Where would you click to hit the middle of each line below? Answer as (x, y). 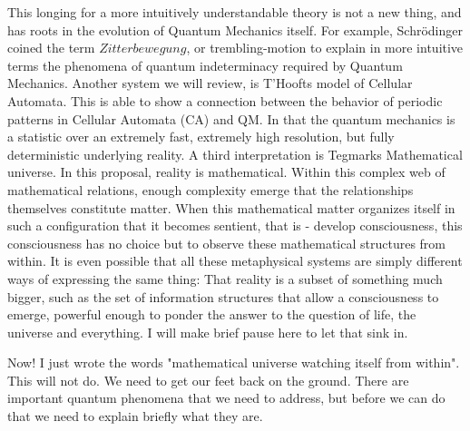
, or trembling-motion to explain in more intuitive (325, 48)
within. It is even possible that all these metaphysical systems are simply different (235, 261)
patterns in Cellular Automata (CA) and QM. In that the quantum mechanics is (231, 118)
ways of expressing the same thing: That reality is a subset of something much (225, 278)
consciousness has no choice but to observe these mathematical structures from (226, 243)
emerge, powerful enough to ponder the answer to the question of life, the (212, 314)
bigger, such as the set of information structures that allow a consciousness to (223, 296)
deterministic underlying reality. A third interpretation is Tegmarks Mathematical (235, 154)
